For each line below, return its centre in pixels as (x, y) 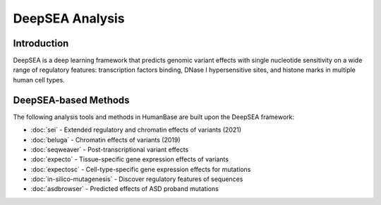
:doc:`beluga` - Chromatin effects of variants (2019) (105, 139)
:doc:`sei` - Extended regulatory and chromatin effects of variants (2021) (136, 130)
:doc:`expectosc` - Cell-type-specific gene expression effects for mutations (141, 169)
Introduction (41, 43)
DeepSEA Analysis (69, 18)
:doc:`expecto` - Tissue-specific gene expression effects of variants (130, 159)
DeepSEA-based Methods (71, 100)
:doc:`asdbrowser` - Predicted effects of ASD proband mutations (125, 189)
